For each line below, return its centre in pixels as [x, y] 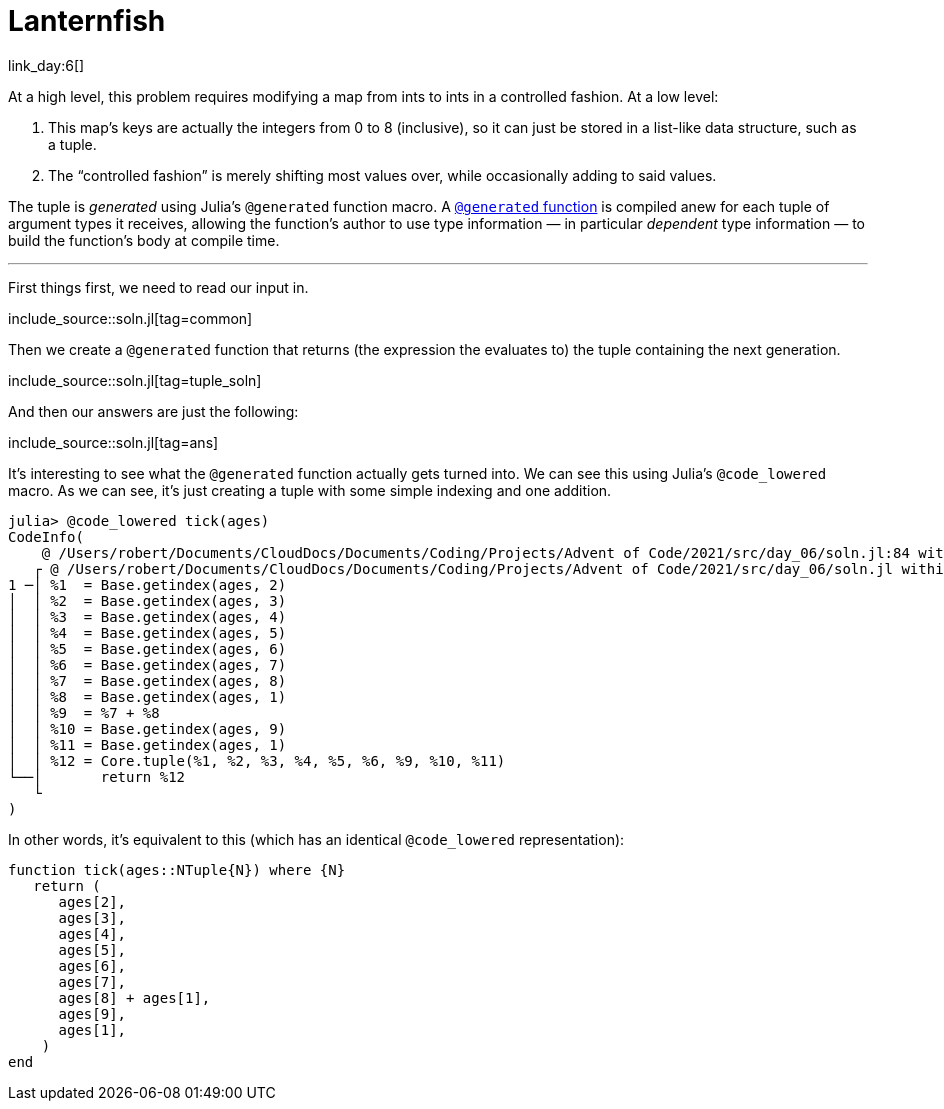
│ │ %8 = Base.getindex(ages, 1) [147, 696]
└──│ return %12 [97, 776]
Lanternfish [87, 21]
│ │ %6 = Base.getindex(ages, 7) [147, 664]
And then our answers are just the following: [153, 411]
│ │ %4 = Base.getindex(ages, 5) [147, 632]
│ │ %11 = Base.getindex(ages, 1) [147, 744]
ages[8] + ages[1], [134, 997]
